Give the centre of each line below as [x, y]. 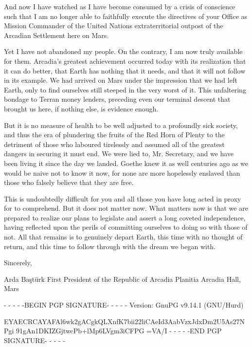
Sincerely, [18, 263]
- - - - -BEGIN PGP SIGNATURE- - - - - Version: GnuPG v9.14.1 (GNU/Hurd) [124, 305]
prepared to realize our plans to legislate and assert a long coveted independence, [125, 217]
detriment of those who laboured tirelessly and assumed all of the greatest [114, 144]
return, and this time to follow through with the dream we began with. [110, 246]
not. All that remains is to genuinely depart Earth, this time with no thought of [123, 237]
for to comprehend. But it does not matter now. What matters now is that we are [126, 208]
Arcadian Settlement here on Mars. [56, 35]
